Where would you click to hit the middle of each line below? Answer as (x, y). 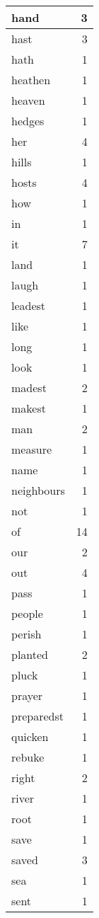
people (27, 613)
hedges (28, 121)
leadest (29, 305)
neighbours (38, 490)
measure (32, 449)
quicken (30, 736)
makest (29, 408)
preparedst (37, 716)
